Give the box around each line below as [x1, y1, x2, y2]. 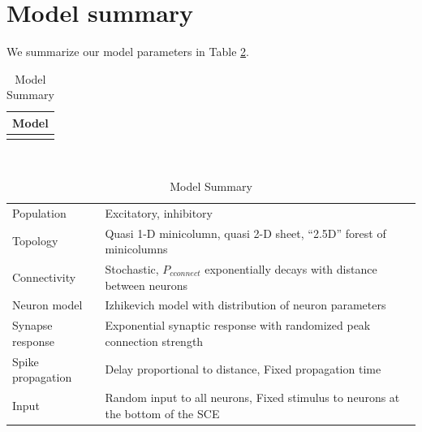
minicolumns [105, 240, 168, 257]
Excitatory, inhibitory [105, 204, 213, 221]
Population [12, 204, 67, 221]
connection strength [105, 332, 204, 349]
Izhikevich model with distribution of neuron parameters [105, 296, 386, 313]
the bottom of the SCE [105, 404, 220, 421]
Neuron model [12, 296, 83, 313]
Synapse [12, 317, 53, 334]
